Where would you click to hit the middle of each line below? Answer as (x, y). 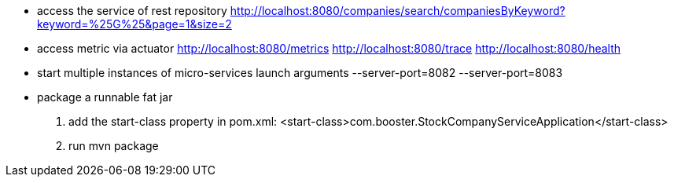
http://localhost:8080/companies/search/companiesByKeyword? (398, 11)
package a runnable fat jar (105, 97)
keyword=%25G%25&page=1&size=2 (134, 24)
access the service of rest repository (132, 11)
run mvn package (114, 146)
